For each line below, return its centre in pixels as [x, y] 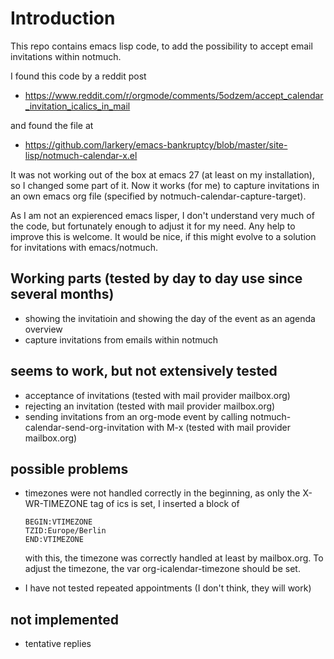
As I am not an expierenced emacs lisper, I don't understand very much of [162, 215]
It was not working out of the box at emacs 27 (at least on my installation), [162, 174]
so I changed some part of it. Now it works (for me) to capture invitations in [165, 185]
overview [43, 329]
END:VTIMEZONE [54, 540]
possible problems [69, 468]
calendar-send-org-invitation [84, 427]
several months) [62, 294]
